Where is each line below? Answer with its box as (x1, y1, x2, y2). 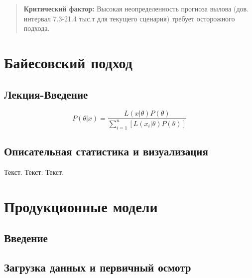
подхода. (23, 23, 50, 33)
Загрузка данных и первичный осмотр (4, 259, 191, 275)
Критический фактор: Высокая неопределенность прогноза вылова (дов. (23, 3, 249, 13)
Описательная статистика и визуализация (4, 143, 208, 158)
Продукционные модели (4, 196, 158, 216)
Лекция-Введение (4, 86, 88, 102)
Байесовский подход (4, 52, 132, 72)
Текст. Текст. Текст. (4, 166, 64, 177)
